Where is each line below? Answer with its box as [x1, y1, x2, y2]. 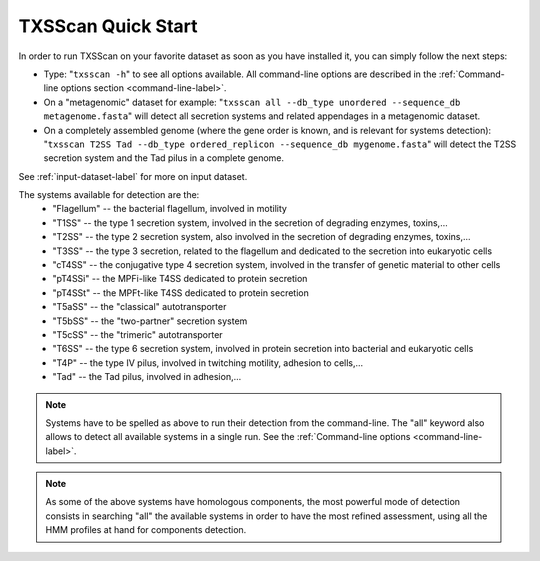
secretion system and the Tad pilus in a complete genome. [43, 152, 285, 164]
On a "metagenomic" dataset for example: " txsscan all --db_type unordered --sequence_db [43, 96, 461, 108]
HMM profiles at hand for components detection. [45, 524, 247, 536]
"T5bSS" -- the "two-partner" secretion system [52, 315, 248, 327]
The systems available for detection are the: [18, 189, 200, 201]
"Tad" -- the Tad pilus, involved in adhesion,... [52, 371, 242, 383]
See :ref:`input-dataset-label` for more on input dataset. [18, 170, 248, 182]
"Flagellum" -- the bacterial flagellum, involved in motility [52, 203, 287, 215]
